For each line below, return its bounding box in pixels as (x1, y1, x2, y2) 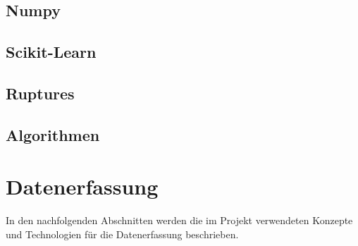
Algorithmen (6, 123, 100, 145)
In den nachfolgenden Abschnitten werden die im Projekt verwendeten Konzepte (6, 213, 353, 228)
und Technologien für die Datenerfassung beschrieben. (6, 226, 239, 241)
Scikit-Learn (6, 41, 97, 63)
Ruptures (6, 82, 75, 104)
